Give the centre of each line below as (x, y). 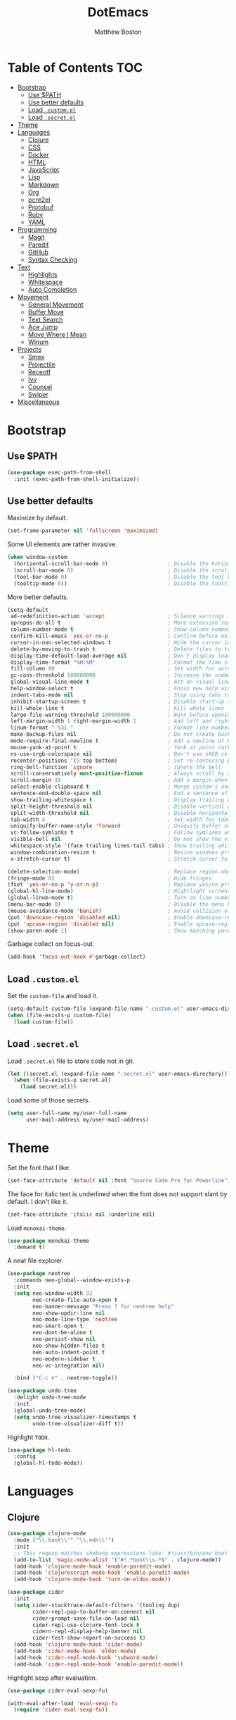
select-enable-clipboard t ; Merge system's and (120, 787)
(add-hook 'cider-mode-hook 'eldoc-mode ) (75, 1651)
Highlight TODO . (28, 1437)
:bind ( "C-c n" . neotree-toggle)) (66, 1378)
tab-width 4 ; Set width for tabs (120, 819)
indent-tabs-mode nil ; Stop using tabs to (120, 695)
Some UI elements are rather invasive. (63, 544)
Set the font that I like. (39, 1167)
